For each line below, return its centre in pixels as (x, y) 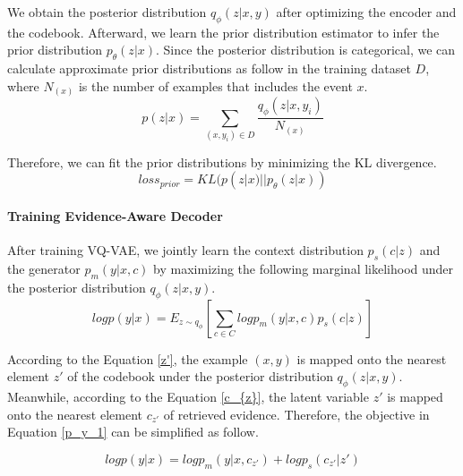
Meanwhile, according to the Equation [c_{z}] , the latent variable (188, 397)
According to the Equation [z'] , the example (128, 358)
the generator (44, 269)
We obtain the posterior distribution (107, 12)
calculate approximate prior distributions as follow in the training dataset (209, 68)
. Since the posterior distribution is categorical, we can (306, 50)
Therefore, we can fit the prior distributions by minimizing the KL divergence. (222, 161)
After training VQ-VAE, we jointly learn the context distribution (185, 250)
